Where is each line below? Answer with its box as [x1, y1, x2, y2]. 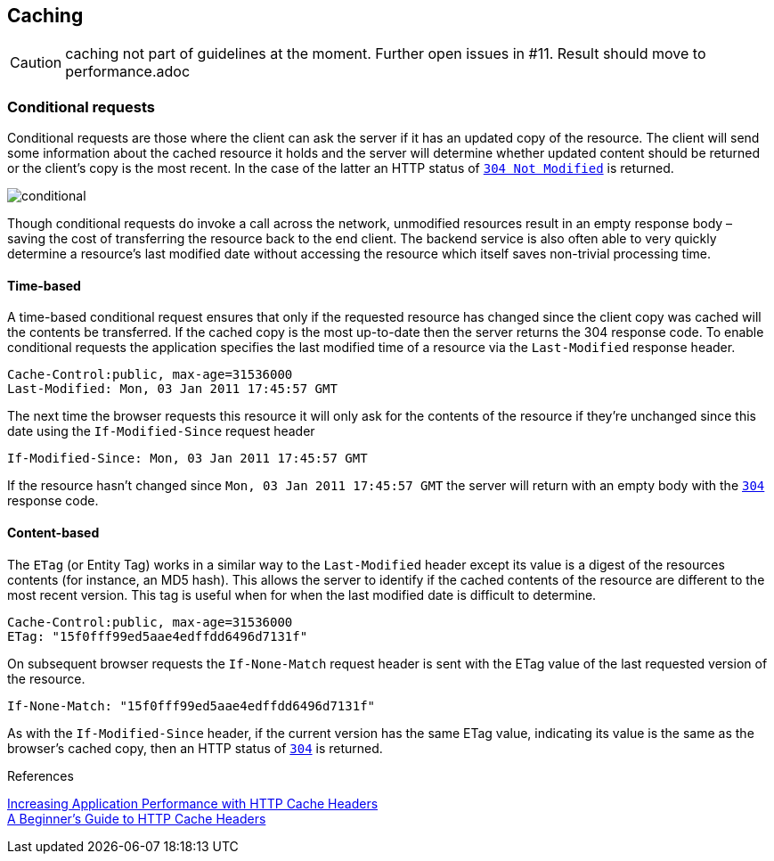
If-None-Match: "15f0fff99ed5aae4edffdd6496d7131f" [7, 698, 376, 713]
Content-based [7, 525, 100, 540]
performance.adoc [65, 62, 191, 81]
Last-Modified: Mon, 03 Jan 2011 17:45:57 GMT [7, 381, 338, 397]
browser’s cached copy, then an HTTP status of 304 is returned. [7, 740, 383, 756]
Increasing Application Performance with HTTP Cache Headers [7, 795, 379, 811]
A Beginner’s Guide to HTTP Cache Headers [7, 810, 266, 826]
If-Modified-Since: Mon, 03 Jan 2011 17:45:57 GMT [7, 451, 368, 466]
